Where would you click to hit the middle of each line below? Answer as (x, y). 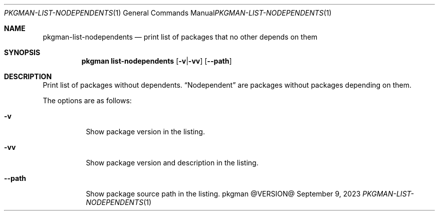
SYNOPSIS (22, 52)
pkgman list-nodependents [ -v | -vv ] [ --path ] (157, 61)
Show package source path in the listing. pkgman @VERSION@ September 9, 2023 (223, 194)
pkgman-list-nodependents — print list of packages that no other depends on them (180, 37)
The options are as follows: (87, 100)
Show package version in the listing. (145, 132)
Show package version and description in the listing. (172, 163)
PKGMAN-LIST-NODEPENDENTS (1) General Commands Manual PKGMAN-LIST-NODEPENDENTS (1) (168, 13)
